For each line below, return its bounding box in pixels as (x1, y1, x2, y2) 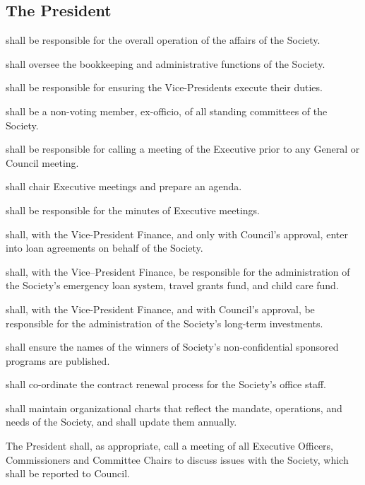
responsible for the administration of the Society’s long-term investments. (6, 315, 323, 330)
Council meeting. (6, 155, 79, 170)
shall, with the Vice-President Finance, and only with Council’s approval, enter (6, 226, 348, 241)
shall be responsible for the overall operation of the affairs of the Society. (6, 33, 321, 47)
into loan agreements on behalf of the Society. (6, 240, 203, 255)
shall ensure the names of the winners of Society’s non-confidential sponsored (6, 339, 339, 354)
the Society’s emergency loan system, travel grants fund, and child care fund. (6, 278, 339, 293)
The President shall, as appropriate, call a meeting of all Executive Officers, (6, 438, 334, 453)
